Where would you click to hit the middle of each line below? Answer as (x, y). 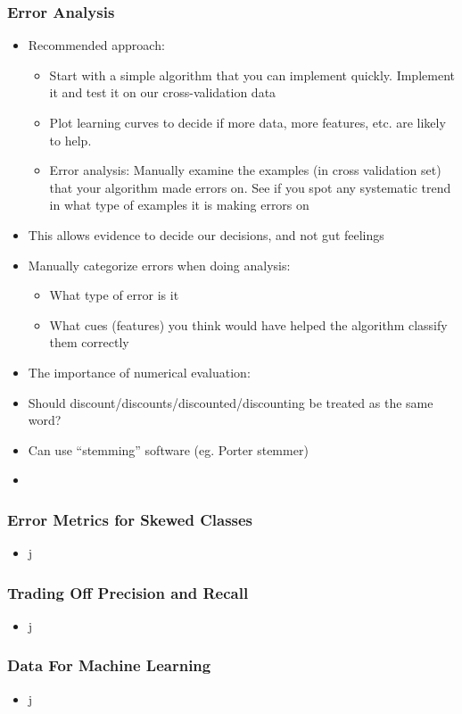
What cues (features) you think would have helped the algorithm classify (248, 324)
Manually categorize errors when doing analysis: (159, 265)
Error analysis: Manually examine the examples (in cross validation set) (245, 170)
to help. (70, 140)
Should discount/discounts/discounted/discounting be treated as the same (231, 402)
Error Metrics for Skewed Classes (130, 519)
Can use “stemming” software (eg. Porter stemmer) (168, 449)
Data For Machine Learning (109, 665)
